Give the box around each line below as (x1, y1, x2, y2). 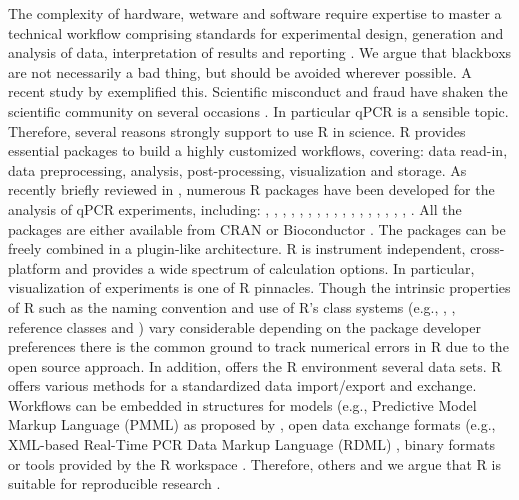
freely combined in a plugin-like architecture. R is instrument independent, (8, 238, 466, 259)
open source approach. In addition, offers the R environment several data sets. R (8, 355, 502, 376)
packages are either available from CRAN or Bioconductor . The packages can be (8, 218, 506, 239)
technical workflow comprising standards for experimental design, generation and (8, 22, 504, 43)
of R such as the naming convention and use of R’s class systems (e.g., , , (8, 296, 456, 317)
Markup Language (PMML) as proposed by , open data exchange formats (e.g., (8, 414, 496, 435)
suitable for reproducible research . (8, 473, 221, 494)
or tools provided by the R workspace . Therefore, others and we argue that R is (8, 453, 501, 474)
